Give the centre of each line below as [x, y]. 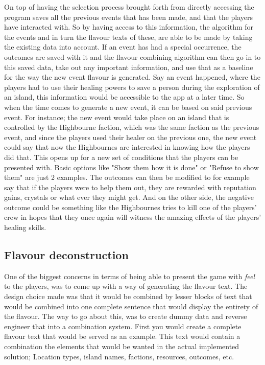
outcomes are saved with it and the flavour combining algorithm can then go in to [132, 56]
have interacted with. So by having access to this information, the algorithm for [129, 27]
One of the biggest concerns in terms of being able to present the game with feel [129, 276]
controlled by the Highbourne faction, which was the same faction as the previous [132, 127]
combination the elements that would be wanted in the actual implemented [122, 346]
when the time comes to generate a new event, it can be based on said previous [128, 107]
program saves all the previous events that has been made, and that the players [129, 17]
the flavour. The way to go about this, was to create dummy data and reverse [126, 316]
